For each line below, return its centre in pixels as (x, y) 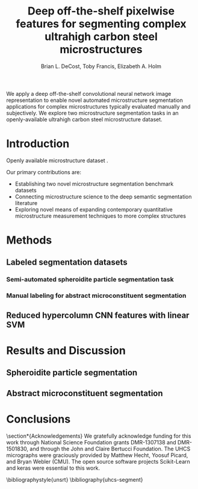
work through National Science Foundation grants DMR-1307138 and (91, 442)
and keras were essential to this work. (53, 468)
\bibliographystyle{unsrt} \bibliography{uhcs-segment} (75, 479)
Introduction (38, 144)
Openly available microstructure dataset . (57, 160)
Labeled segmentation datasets (67, 263)
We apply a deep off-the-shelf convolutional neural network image (89, 93)
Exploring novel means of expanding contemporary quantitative (94, 209)
